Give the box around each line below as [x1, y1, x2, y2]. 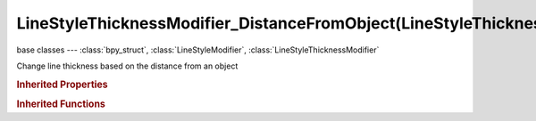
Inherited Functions [16, 98, 106, 110]
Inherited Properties [16, 78, 109, 91]
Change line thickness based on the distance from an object [16, 60, 239, 71]
